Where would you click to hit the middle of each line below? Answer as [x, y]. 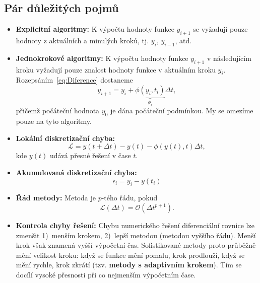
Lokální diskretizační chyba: [65, 138]
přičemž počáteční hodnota [58, 111]
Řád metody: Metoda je [56, 198]
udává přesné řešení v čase [90, 155]
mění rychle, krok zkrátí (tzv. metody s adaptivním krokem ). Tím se [129, 265]
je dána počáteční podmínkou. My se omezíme [182, 111]
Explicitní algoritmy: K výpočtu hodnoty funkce [95, 29]
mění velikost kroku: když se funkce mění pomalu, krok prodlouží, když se [130, 255]
